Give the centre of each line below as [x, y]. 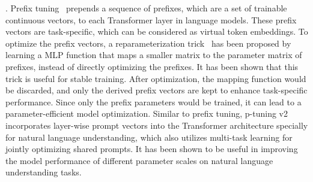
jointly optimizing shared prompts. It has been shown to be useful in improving [152, 149]
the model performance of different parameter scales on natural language [139, 160]
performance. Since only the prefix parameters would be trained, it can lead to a [153, 101]
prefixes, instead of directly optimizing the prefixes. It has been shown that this [152, 66]
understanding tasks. [44, 172]
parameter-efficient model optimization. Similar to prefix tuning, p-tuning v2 [147, 113]
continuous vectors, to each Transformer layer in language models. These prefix [151, 19]
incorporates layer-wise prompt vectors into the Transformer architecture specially [157, 125]
